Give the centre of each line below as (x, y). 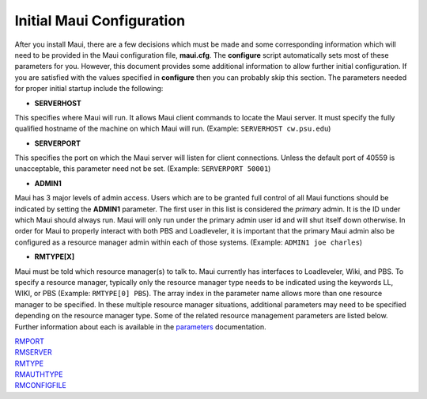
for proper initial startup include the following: (89, 89)
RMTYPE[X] (55, 256)
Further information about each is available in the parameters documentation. (140, 327)
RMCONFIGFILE (40, 386)
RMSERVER (33, 352)
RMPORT (30, 341)
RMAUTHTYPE (39, 374)
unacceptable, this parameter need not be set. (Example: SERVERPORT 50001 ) (143, 169)
